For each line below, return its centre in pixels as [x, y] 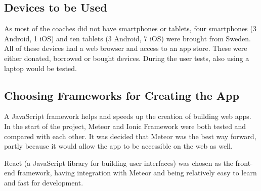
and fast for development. [44, 182]
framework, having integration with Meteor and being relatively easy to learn [137, 173]
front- [244, 163]
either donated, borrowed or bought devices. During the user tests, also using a [127, 58]
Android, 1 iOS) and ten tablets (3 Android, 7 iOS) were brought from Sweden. [127, 38]
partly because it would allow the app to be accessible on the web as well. [118, 146]
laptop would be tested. [40, 68]
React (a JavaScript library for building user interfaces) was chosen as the [119, 163]
